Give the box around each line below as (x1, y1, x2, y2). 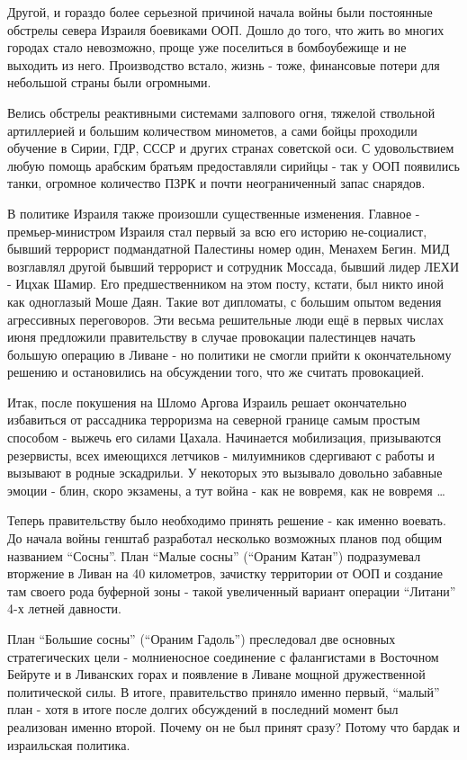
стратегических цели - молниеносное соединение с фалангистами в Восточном (7, 647, 439, 666)
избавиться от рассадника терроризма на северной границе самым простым (7, 410, 420, 429)
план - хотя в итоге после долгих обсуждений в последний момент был (7, 700, 399, 719)
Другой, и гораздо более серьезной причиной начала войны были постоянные (7, 3, 433, 21)
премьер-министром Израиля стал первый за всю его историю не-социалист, (7, 221, 427, 240)
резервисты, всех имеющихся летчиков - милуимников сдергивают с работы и (7, 445, 436, 464)
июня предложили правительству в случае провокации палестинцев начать (7, 327, 416, 346)
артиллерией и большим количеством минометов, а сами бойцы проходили (7, 121, 418, 139)
